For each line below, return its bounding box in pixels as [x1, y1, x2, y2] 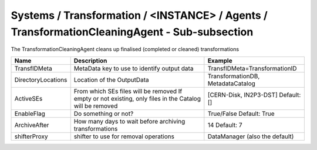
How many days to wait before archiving [73, 117, 186, 125]
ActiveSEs [14, 94, 43, 102]
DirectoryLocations [14, 75, 68, 84]
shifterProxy [14, 132, 48, 141]
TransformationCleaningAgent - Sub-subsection [11, 25, 254, 38]
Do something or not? [73, 109, 134, 118]
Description [73, 56, 107, 65]
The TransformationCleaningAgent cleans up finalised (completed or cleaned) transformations [11, 46, 240, 53]
